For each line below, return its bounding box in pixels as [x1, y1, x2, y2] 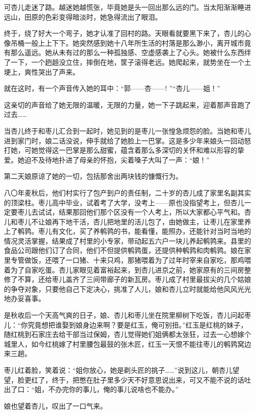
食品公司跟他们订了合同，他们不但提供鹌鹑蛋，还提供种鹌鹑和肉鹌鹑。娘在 [4, 245, 244, 255]
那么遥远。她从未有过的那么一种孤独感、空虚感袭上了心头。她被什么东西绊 [10, 47, 251, 57]
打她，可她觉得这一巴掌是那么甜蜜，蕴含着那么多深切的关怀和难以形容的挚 [4, 145, 244, 155]
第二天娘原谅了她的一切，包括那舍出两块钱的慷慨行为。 [4, 171, 182, 181]
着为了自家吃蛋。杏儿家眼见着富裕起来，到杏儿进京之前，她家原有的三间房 [4, 264, 244, 275]
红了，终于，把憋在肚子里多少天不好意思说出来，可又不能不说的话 [31, 374, 244, 385]
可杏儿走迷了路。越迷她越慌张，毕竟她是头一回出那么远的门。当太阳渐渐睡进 [4, 2, 251, 12]
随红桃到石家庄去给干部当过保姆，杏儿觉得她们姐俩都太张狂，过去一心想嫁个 [4, 329, 251, 339]
